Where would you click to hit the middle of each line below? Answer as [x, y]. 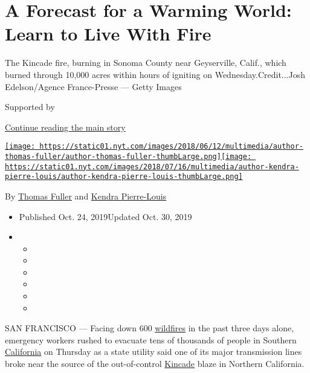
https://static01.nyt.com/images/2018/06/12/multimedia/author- [171, 147]
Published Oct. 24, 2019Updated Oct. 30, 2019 [105, 216]
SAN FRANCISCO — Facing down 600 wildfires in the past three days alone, [150, 328]
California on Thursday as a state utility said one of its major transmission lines [153, 352]
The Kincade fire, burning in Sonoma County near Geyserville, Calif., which [146, 63]
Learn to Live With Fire [108, 34]
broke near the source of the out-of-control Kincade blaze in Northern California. [155, 364]
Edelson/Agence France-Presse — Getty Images [93, 86]
